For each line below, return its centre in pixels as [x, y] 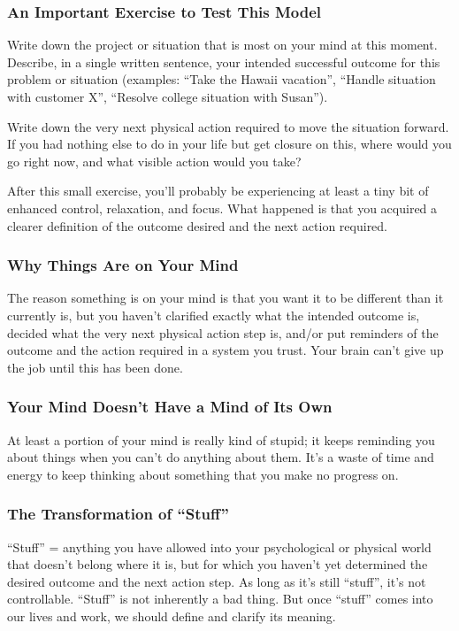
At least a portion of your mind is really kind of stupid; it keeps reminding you [221, 439]
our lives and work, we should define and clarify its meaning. [172, 616]
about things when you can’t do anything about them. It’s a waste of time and [221, 457]
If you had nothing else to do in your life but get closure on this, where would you [229, 144]
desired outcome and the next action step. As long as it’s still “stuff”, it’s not [217, 581]
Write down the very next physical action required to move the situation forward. [228, 126]
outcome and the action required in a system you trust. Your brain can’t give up [226, 350]
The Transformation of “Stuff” [118, 514]
